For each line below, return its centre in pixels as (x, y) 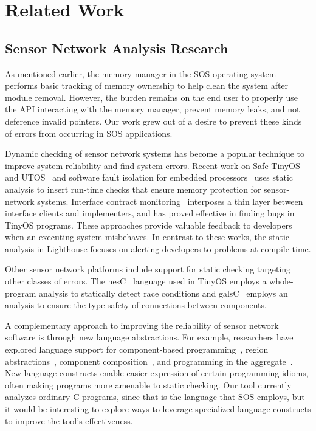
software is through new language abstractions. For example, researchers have (149, 337)
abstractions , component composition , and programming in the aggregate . (149, 361)
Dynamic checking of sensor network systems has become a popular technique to (155, 153)
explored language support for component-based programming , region (137, 349)
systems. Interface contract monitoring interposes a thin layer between (170, 201)
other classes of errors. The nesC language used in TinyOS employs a (136, 281)
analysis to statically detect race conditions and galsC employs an (163, 293)
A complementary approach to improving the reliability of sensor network (142, 325)
